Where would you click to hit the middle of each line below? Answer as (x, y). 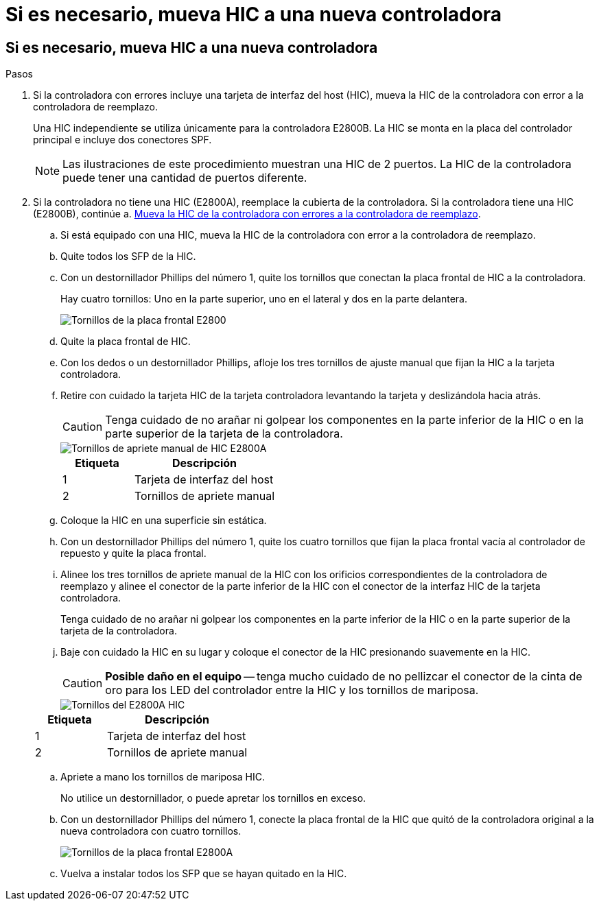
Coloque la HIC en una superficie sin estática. (164, 521)
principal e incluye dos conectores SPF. (122, 140)
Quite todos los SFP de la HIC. (128, 257)
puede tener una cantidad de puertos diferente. (185, 178)
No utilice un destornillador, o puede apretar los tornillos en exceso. (213, 798)
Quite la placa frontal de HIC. (126, 342)
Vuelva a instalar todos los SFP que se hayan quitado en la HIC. (204, 874)
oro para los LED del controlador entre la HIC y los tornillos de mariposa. (292, 690)
